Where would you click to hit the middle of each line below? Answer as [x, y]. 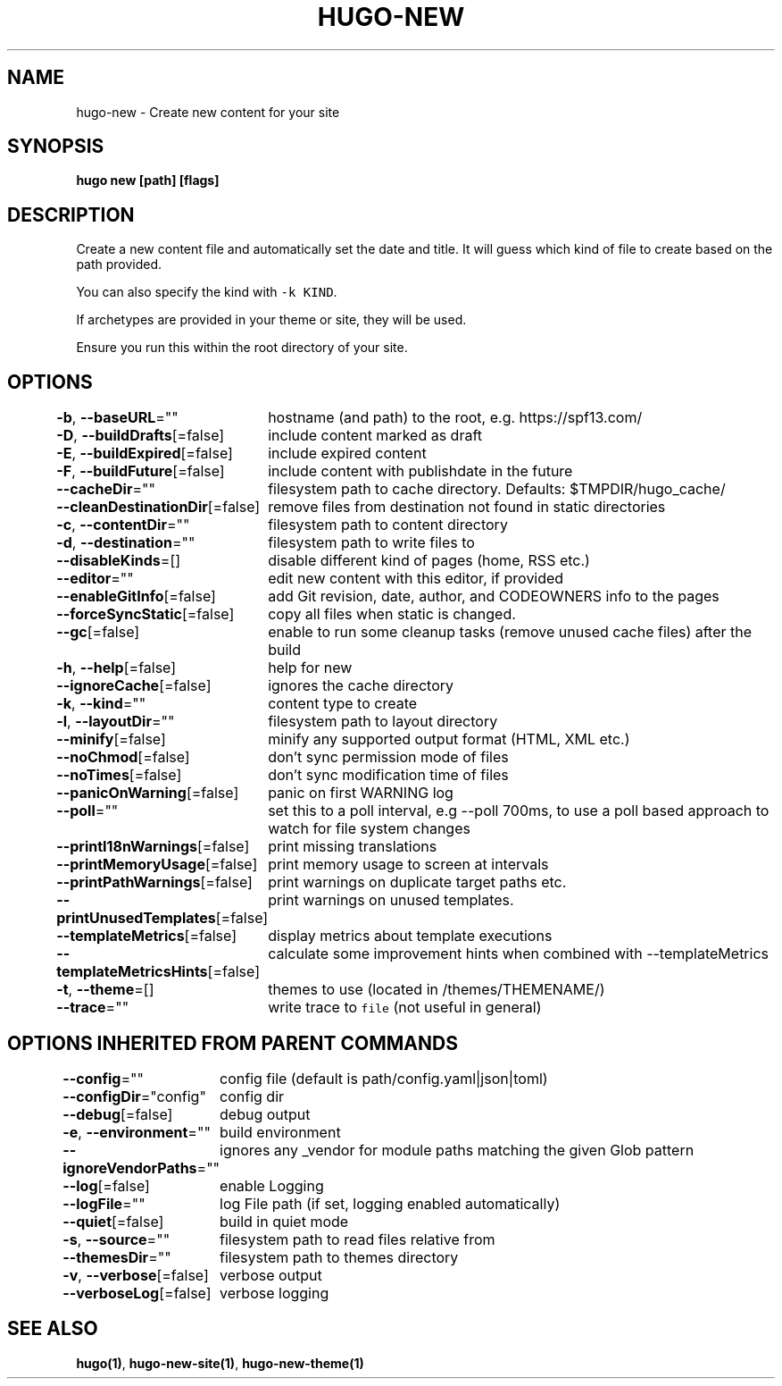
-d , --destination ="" [126, 543]
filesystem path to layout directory [383, 722]
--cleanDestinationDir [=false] [158, 507]
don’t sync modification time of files [388, 775]
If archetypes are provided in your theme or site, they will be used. [271, 320]
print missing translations [353, 847]
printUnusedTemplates [136, 918]
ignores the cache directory [361, 686]
